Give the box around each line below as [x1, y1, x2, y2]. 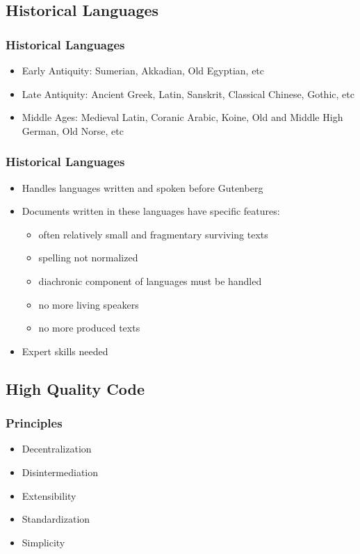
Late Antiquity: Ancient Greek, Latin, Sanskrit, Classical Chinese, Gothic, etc [22, 86, 354, 101]
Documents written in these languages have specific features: [22, 204, 280, 218]
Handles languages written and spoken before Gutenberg [22, 180, 263, 195]
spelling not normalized [38, 250, 138, 265]
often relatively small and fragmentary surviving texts [38, 227, 268, 241]
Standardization [22, 512, 90, 526]
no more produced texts [38, 320, 140, 335]
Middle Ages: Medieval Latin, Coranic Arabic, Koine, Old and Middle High [22, 110, 343, 124]
